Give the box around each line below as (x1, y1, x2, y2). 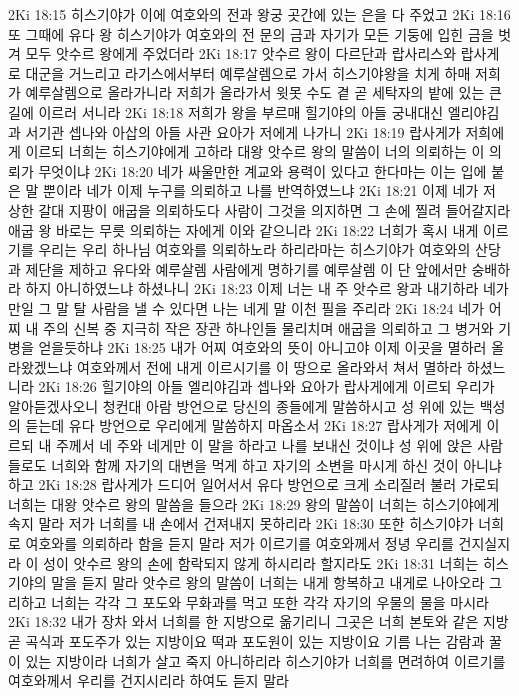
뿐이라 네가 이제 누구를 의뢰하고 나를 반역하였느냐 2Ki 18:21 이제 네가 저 (43, 180, 496, 201)
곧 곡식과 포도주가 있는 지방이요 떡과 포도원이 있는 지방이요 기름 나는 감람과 (8, 631, 485, 651)
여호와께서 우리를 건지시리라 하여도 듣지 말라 (8, 670, 289, 691)
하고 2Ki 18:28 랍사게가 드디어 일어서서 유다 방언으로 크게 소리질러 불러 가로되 (8, 474, 500, 495)
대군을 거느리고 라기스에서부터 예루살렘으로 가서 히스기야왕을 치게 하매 (25, 62, 471, 83)
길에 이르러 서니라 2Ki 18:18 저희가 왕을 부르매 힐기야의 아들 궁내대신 (8, 101, 444, 122)
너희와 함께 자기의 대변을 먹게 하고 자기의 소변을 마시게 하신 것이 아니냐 (51, 454, 502, 475)
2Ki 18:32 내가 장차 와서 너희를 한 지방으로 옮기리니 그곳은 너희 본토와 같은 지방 (8, 611, 509, 632)
